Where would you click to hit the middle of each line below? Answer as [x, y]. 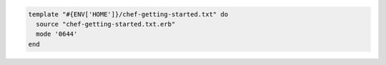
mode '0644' [57, 34]
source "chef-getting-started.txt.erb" [106, 24]
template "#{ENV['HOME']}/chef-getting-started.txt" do [128, 14]
